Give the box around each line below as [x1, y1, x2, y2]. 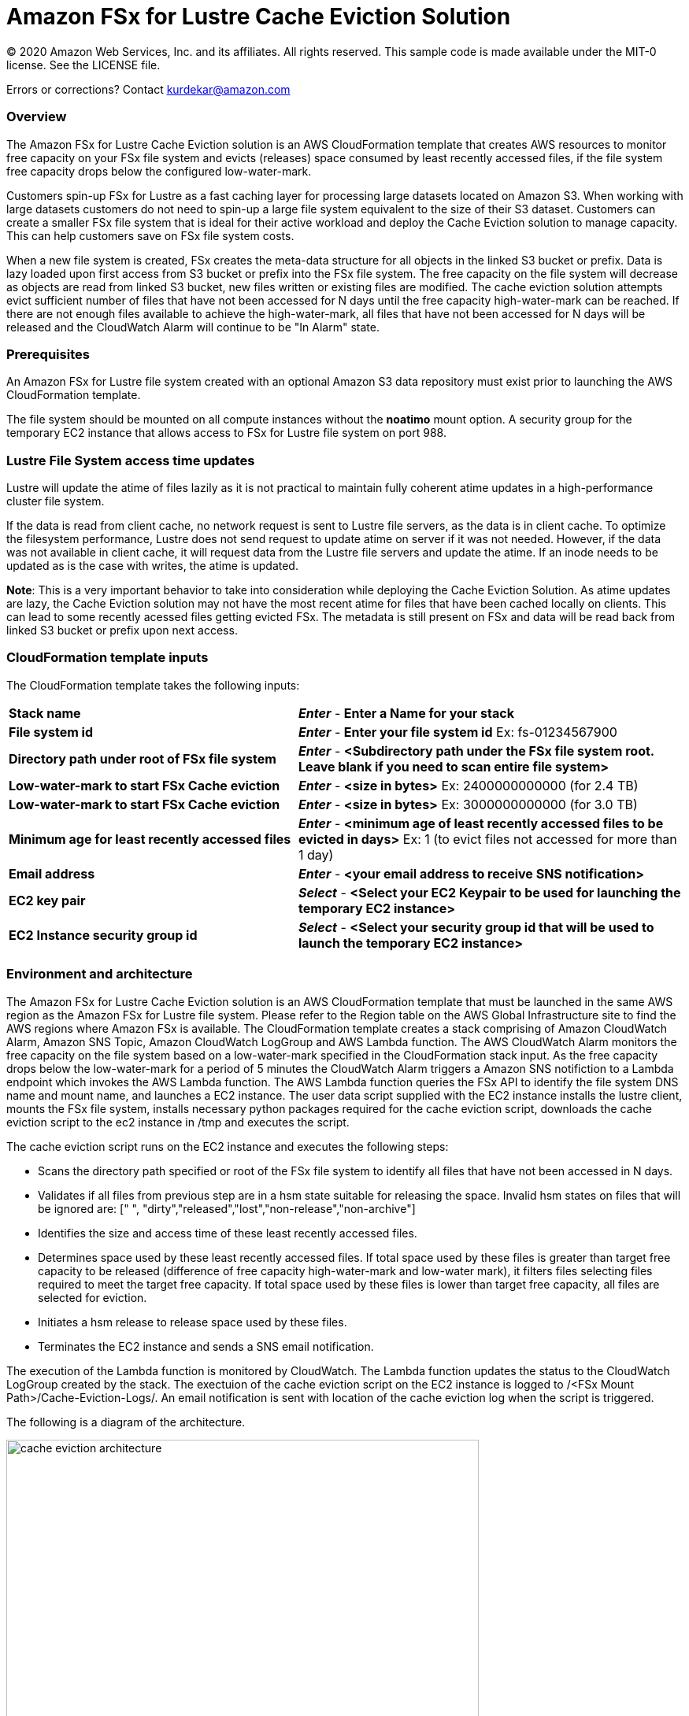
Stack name [9, 705, 81, 721]
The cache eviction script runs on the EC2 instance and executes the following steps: [6, 1139, 449, 1153]
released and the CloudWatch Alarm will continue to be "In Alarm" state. [6, 320, 380, 334]
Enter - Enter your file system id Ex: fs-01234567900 [298, 723, 617, 740]
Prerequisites [6, 346, 90, 362]
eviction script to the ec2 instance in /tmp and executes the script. [6, 1115, 350, 1129]
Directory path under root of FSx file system [9, 750, 276, 767]
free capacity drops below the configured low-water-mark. [6, 164, 312, 178]
